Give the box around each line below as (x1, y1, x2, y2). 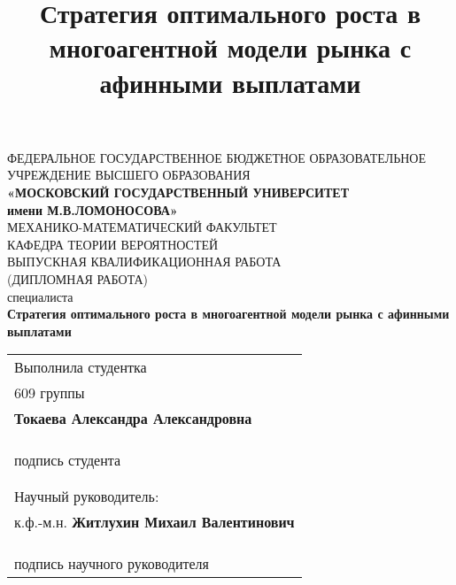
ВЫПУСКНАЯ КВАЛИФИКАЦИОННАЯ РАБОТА (7, 252, 282, 271)
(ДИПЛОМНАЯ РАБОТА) (7, 269, 149, 288)
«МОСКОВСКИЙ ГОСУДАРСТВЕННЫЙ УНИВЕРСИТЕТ (7, 182, 350, 201)
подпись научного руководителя (14, 553, 209, 574)
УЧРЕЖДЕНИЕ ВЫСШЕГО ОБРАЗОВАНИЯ (7, 165, 251, 184)
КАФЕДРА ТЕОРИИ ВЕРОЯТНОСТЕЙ (7, 235, 219, 253)
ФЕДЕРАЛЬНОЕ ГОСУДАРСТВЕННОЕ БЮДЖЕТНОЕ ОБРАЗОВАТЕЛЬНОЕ (7, 148, 427, 166)
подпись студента (14, 450, 121, 471)
